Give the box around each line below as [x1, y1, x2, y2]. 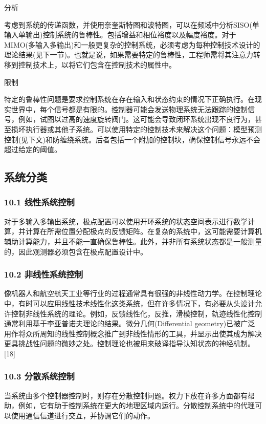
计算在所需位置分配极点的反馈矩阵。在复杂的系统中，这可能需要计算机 [25, 226, 262, 237]
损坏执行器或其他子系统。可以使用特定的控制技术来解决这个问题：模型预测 [11, 123, 262, 134]
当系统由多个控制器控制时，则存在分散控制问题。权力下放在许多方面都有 [4, 390, 248, 400]
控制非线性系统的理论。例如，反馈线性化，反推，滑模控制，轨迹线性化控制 [11, 308, 262, 319]
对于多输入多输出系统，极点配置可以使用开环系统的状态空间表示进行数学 [4, 216, 248, 226]
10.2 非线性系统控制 [4, 268, 83, 281]
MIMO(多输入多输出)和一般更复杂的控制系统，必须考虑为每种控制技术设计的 [4, 39, 260, 50]
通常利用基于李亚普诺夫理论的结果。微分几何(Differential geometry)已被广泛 [4, 318, 255, 329]
